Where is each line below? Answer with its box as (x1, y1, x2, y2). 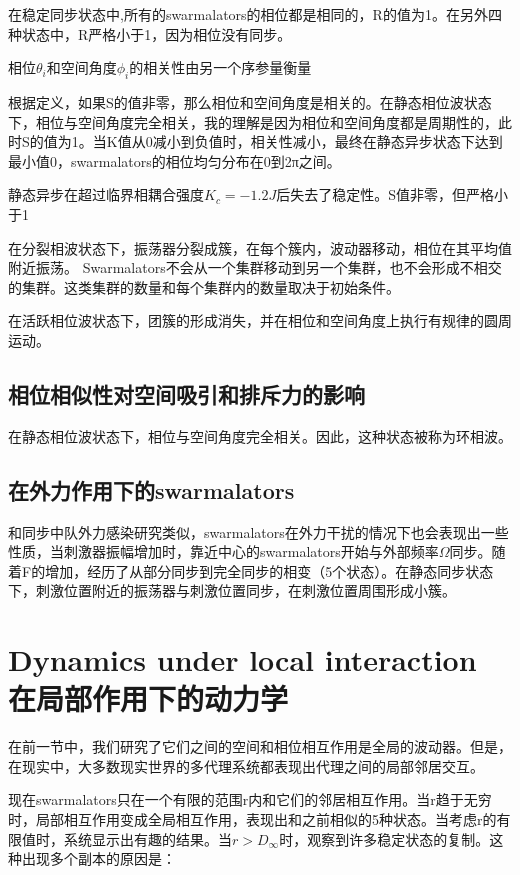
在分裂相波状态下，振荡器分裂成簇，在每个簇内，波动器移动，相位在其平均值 (8, 237, 512, 258)
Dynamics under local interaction (8, 639, 477, 680)
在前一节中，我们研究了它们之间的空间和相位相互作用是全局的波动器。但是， (8, 736, 512, 757)
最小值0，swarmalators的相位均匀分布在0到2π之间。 (8, 150, 341, 171)
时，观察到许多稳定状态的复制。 (279, 828, 490, 849)
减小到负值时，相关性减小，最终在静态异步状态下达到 (152, 131, 503, 152)
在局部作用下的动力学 (8, 678, 289, 719)
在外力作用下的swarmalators (8, 474, 295, 505)
